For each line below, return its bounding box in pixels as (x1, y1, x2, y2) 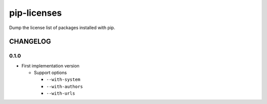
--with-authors (46, 84, 84, 89)
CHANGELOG (9, 37, 51, 46)
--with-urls (46, 91, 75, 96)
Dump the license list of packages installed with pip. (9, 25, 116, 31)
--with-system (46, 77, 81, 82)
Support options (34, 69, 67, 76)
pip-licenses (9, 7, 62, 18)
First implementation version (21, 63, 80, 69)
